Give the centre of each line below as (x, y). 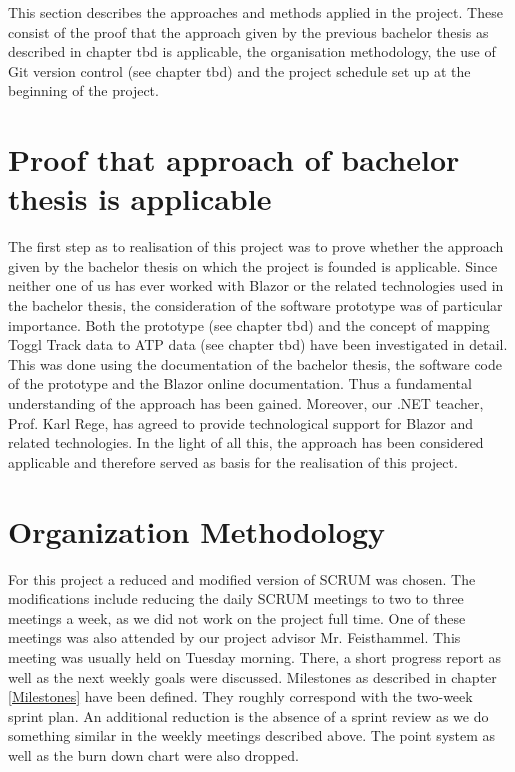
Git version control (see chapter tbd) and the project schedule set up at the (239, 70)
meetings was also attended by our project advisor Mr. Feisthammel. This (234, 637)
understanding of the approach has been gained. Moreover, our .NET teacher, (246, 403)
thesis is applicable (140, 198)
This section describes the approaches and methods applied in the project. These (255, 12)
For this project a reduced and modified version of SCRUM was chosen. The (242, 578)
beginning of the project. (83, 90)
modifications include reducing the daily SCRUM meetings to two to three (236, 598)
